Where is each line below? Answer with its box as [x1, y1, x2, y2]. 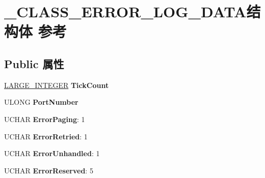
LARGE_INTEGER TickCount [4, 79, 109, 90]
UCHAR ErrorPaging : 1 [4, 113, 85, 124]
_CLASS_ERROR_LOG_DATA [4, 1, 247, 22]
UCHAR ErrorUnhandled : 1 [4, 148, 100, 159]
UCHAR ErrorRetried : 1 [4, 131, 88, 141]
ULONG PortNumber [4, 97, 78, 107]
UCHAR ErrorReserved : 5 [4, 165, 93, 175]
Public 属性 [4, 55, 64, 71]
